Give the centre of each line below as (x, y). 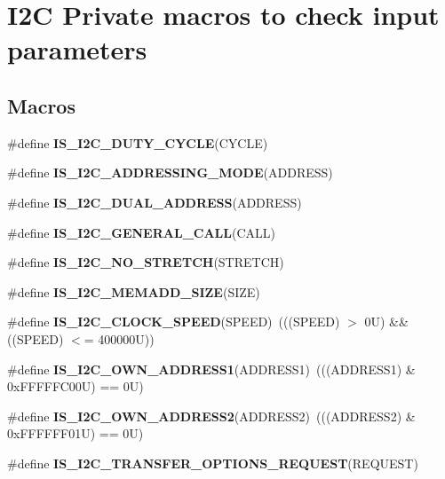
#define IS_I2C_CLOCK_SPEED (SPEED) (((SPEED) (174, 322)
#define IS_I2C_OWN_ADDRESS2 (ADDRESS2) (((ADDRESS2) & (211, 416)
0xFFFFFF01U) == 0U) (75, 433)
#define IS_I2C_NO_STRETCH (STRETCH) (146, 262)
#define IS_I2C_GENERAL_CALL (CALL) (141, 232)
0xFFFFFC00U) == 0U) (75, 386)
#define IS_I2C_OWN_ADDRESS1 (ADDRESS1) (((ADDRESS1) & (211, 369)
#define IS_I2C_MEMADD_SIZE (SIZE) (134, 291)
